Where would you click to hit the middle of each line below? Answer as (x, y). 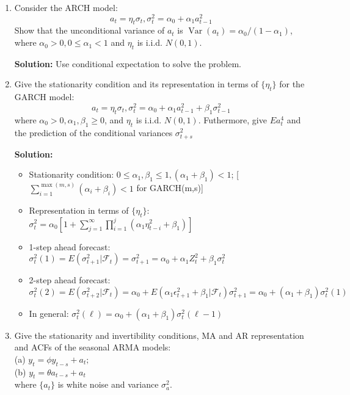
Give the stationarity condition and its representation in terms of (136, 84)
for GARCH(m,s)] (170, 188)
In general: (49, 313)
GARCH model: (44, 97)
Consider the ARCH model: (66, 7)
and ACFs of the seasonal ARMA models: (93, 347)
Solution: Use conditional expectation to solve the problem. (128, 63)
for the (292, 84)
